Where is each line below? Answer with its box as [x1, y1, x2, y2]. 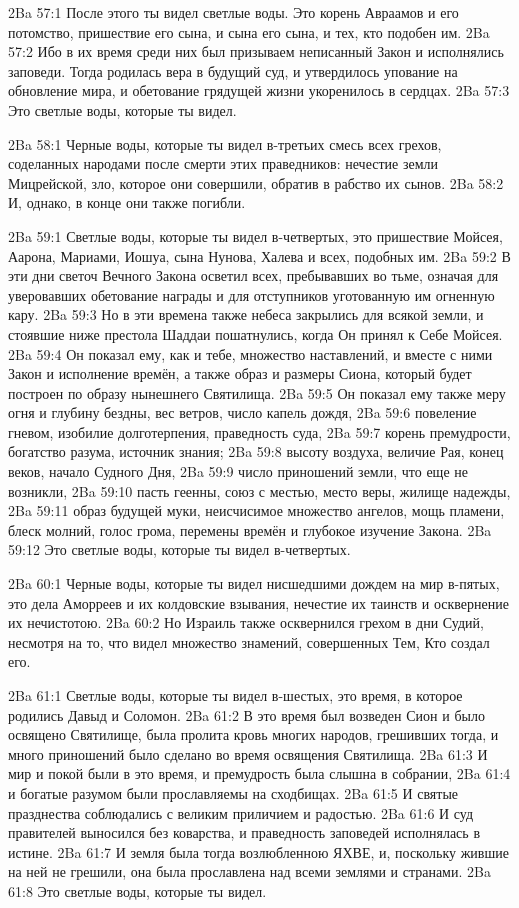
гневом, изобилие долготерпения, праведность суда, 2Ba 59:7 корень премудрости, [8, 421, 511, 442]
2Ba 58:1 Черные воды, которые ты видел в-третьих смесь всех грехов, [8, 133, 442, 154]
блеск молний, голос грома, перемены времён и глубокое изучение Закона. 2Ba [8, 519, 492, 540]
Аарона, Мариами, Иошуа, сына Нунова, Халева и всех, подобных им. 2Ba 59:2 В [8, 245, 511, 266]
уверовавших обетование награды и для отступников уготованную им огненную [8, 284, 495, 305]
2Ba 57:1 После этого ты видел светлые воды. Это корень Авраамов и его [8, 2, 459, 22]
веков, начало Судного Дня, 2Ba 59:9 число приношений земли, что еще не [8, 461, 468, 482]
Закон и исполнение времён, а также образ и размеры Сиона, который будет [8, 363, 472, 384]
